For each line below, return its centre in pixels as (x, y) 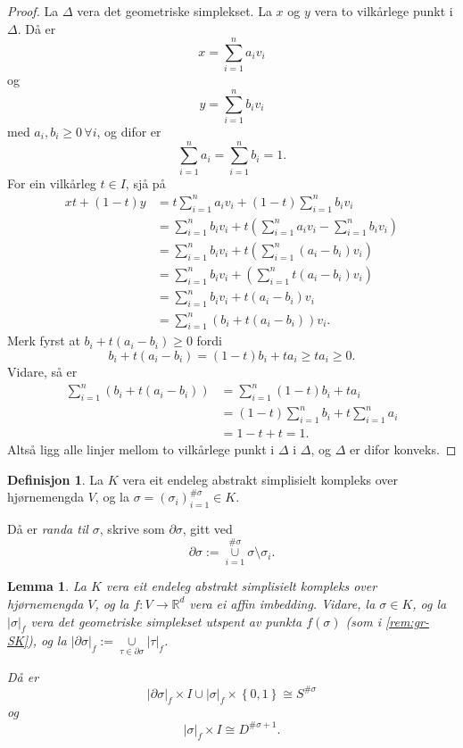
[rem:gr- (407, 621)
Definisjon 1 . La (56, 479)
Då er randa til (48, 529)
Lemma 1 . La (47, 586)
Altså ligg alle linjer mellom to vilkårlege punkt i (141, 449)
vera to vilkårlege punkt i (384, 11)
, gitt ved (207, 529)
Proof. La (33, 11)
